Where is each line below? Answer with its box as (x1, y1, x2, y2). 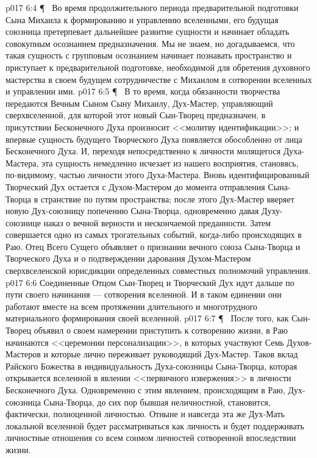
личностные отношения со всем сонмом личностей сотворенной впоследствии (5, 431, 296, 444)
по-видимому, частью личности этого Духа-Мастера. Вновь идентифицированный (5, 168, 310, 181)
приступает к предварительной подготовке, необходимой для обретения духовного (5, 60, 310, 73)
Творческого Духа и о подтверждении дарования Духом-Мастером (5, 252, 251, 265)
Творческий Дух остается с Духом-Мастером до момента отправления (5, 180, 265, 193)
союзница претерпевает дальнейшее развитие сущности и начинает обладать (5, 25, 290, 38)
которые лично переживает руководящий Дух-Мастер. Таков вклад (51, 348, 298, 360)
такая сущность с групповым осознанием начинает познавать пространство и (5, 49, 292, 62)
